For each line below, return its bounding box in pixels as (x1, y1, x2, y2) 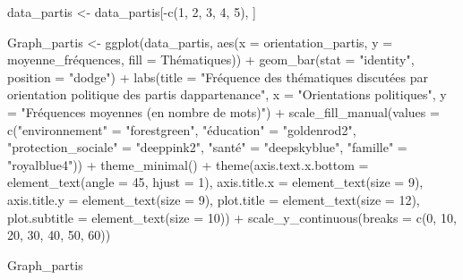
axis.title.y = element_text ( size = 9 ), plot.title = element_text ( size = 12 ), (7, 190, 420, 208)
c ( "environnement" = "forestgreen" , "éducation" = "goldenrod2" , (7, 120, 356, 139)
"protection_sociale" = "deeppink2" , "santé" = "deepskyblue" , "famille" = (7, 138, 407, 157)
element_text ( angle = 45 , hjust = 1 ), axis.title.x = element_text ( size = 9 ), (7, 173, 424, 191)
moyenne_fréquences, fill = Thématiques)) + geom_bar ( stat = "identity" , (7, 50, 415, 69)
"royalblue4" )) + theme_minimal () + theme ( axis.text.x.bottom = (7, 155, 369, 174)
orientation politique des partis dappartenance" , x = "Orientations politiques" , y (7, 85, 447, 104)
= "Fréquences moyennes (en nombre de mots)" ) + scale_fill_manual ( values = (7, 102, 440, 121)
